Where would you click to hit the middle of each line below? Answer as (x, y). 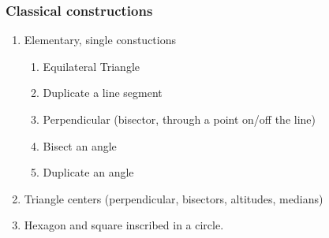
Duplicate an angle (88, 172)
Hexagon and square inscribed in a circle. (124, 225)
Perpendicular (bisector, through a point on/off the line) (179, 119)
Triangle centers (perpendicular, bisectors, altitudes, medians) (174, 198)
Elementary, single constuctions (100, 40)
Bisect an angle (80, 145)
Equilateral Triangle (92, 66)
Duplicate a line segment (103, 93)
